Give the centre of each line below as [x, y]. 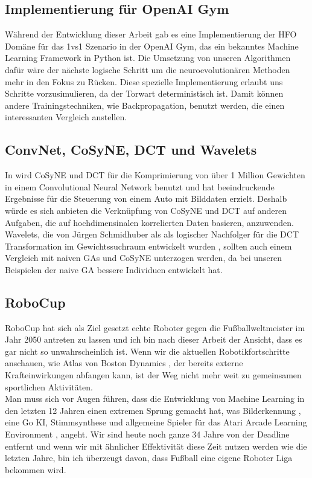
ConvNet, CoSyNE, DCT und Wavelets [131, 150]
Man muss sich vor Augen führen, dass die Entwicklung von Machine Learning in [155, 399]
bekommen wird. [36, 469]
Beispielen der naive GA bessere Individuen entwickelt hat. [114, 269]
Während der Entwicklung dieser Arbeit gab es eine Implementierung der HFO [151, 34]
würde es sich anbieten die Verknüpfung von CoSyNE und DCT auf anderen [146, 210]
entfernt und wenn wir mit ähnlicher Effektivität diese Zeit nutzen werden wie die [156, 446]
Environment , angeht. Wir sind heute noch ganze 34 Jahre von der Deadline [147, 434]
